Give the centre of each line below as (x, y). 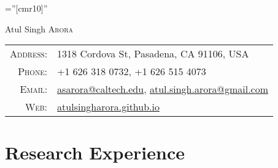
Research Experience (95, 152)
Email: (34, 89)
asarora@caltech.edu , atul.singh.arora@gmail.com (163, 89)
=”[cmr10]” (26, 8)
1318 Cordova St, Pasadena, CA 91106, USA (153, 54)
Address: (29, 54)
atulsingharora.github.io (108, 107)
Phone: (33, 71)
